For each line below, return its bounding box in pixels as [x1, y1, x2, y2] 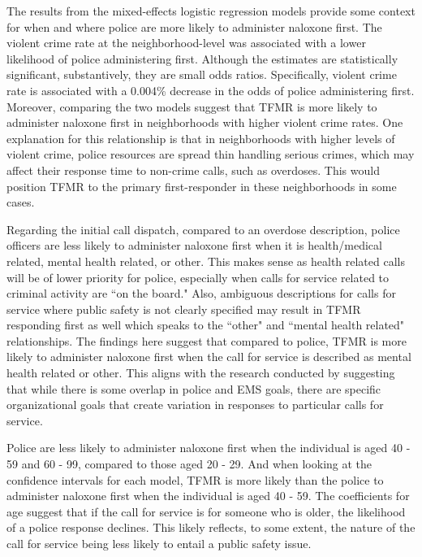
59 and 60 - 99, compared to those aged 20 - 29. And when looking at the [6, 455, 372, 472]
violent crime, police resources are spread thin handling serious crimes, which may [6, 146, 415, 163]
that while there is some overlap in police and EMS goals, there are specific [6, 380, 381, 397]
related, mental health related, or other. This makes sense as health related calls [6, 252, 405, 269]
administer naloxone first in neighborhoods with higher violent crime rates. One [6, 114, 403, 131]
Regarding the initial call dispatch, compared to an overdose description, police [6, 220, 400, 237]
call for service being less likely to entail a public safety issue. [6, 535, 312, 551]
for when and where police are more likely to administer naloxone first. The [6, 18, 382, 35]
